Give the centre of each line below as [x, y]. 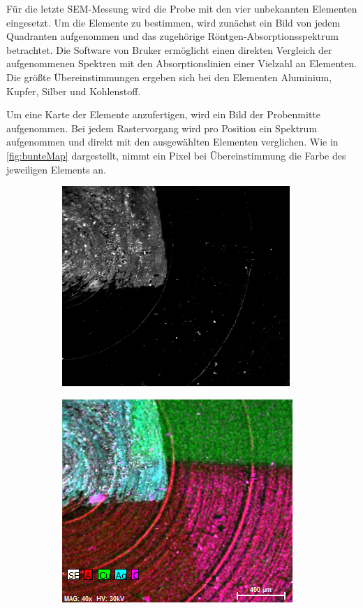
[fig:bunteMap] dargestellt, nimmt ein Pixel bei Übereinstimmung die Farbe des [176, 155]
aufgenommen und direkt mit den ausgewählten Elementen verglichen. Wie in [172, 142]
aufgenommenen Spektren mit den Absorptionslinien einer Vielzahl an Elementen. [182, 63]
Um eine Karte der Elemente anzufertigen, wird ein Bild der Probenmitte [163, 114]
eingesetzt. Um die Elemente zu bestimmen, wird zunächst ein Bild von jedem [173, 22]
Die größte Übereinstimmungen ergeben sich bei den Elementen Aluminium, [169, 77]
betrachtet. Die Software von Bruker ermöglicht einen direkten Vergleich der [169, 49]
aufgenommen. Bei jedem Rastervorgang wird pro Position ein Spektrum [162, 128]
